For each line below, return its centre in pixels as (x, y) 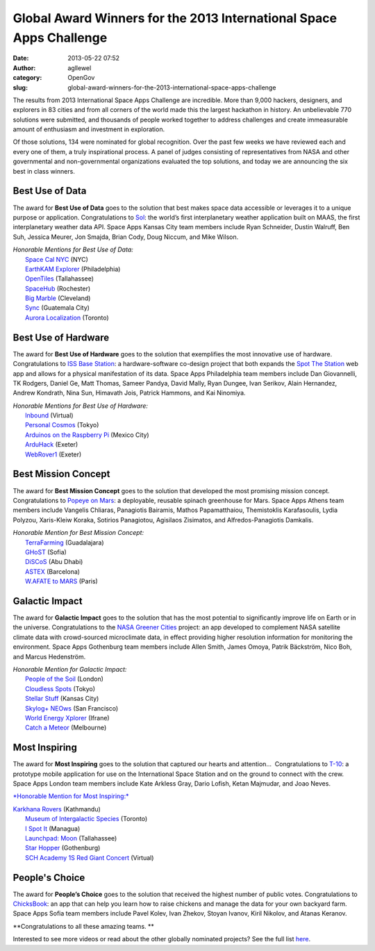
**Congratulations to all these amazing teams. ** (83, 926)
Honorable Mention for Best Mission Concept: (78, 533)
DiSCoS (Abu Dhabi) (54, 562)
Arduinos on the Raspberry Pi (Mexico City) (87, 435)
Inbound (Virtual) (49, 415)
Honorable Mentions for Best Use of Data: (73, 249)
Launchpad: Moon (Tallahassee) (71, 838)
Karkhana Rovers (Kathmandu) (57, 809)
